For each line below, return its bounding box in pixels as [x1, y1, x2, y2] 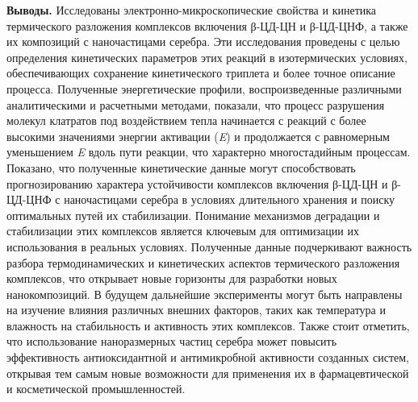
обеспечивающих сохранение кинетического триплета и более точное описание [6, 64, 395, 81]
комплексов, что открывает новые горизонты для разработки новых [6, 270, 337, 287]
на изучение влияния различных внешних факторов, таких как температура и [6, 301, 386, 318]
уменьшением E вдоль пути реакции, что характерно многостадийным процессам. [6, 143, 411, 160]
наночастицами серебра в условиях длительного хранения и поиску [64, 191, 395, 208]
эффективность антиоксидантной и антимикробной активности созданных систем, [6, 349, 409, 366]
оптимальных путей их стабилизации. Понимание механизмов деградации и [6, 206, 380, 223]
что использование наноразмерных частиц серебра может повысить [6, 333, 337, 350]
